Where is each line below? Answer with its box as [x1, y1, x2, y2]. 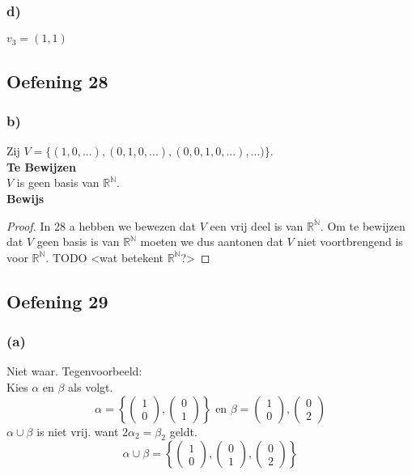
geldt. [169, 422, 198, 439]
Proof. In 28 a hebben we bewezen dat [6, 217, 197, 234]
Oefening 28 [6, 68, 108, 93]
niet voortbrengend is [297, 233, 403, 250]
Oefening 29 [6, 288, 108, 313]
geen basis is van [36, 233, 120, 250]
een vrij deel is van [210, 217, 304, 234]
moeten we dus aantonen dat [140, 233, 283, 250]
